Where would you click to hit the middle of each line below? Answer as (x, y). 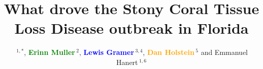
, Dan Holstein (169, 52)
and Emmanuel (224, 52)
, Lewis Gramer (107, 52)
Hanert (127, 62)
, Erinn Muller (50, 52)
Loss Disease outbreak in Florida (131, 28)
